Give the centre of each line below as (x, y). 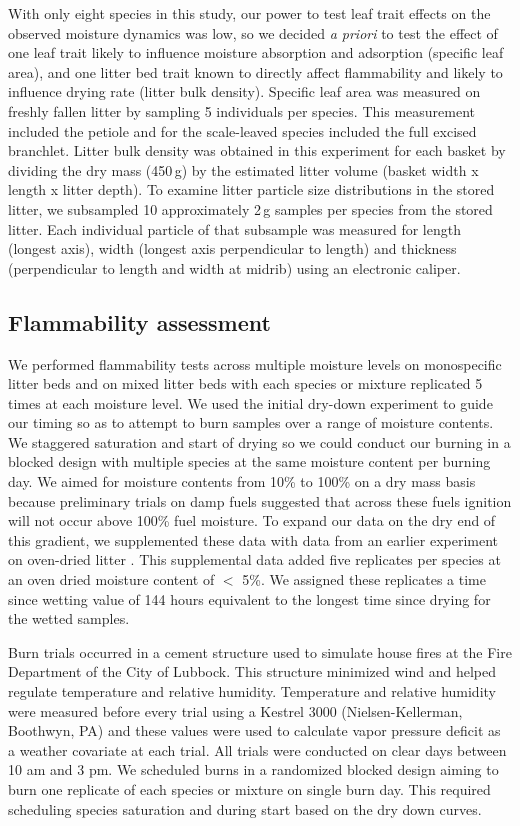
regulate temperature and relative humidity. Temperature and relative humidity (252, 691)
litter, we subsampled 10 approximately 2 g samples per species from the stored (250, 208)
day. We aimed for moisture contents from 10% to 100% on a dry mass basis (242, 481)
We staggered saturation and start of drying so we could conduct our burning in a (259, 441)
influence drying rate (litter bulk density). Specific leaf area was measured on (244, 91)
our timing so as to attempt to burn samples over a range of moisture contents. (251, 422)
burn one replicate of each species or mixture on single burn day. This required (249, 788)
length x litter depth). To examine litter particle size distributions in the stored (251, 189)
